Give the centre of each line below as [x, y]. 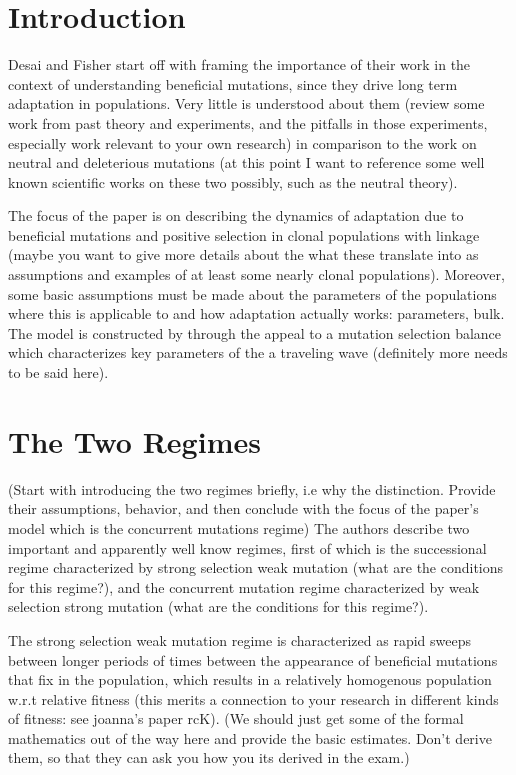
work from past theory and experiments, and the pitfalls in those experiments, [248, 122]
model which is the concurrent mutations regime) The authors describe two [239, 527]
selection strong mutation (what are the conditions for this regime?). [218, 606]
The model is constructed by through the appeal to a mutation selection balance [255, 332]
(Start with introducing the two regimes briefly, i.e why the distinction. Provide [252, 488]
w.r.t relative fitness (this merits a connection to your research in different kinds [253, 698]
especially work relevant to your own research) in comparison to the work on [242, 142]
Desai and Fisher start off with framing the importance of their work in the [239, 64]
